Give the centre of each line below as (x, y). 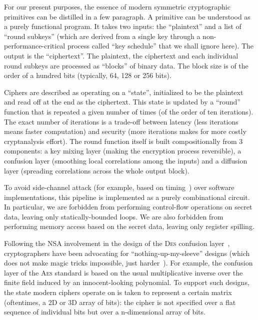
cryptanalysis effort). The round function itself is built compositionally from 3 (123, 141)
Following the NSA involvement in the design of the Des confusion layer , (117, 243)
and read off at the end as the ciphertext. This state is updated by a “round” (122, 102)
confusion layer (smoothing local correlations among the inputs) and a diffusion (126, 160)
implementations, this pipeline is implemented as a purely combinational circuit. (127, 197)
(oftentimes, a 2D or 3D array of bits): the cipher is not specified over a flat (120, 302)
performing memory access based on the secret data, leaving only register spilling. (129, 226)
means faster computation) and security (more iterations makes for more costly (125, 131)
